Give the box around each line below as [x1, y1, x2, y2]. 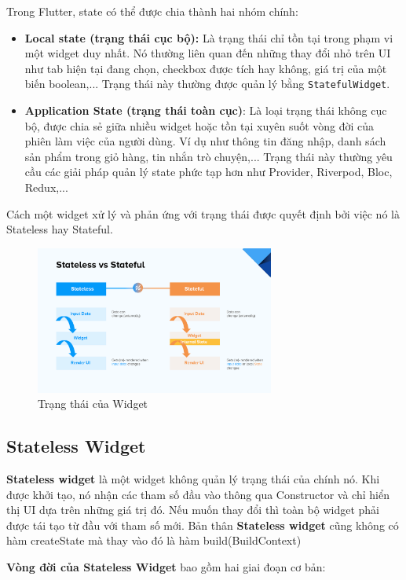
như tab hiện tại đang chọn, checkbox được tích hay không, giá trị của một [24, 60, 387, 76]
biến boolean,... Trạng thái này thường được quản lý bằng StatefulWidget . [24, 75, 390, 92]
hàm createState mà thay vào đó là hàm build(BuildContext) [6, 532, 302, 549]
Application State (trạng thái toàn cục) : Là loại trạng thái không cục [24, 102, 387, 119]
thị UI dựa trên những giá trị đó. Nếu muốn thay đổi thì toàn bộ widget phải [6, 501, 379, 518]
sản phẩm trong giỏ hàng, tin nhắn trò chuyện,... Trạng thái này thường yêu [24, 148, 393, 164]
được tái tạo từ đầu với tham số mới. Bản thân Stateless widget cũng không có [6, 516, 399, 533]
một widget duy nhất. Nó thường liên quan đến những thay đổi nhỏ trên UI [24, 45, 391, 61]
